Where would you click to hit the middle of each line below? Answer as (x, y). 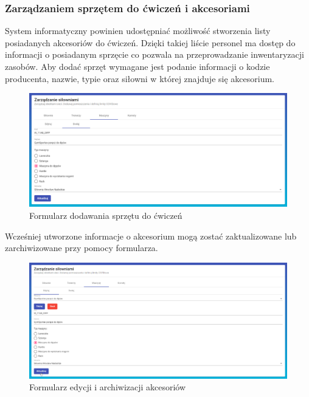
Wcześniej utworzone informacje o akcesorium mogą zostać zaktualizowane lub (151, 236)
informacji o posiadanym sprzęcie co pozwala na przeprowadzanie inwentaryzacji (154, 54)
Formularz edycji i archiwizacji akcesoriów (108, 387)
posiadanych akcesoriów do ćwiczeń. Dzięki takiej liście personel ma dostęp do (150, 42)
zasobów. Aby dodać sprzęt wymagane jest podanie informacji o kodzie (137, 66)
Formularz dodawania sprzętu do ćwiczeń (106, 215)
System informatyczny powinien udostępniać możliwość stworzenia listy (138, 31)
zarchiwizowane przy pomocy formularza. (82, 248)
